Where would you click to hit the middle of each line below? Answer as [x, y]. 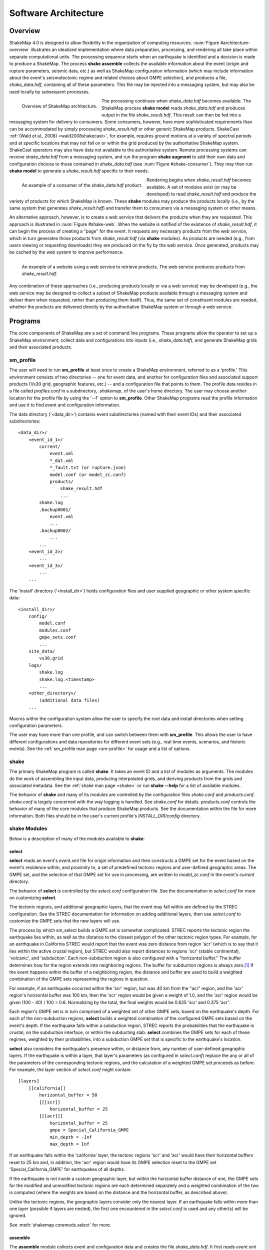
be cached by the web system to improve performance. [66, 252]
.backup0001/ [55, 509]
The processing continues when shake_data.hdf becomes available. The [176, 101]
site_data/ [42, 651]
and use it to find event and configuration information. [65, 405]
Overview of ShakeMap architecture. [59, 106]
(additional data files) [69, 700]
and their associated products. [41, 347]
